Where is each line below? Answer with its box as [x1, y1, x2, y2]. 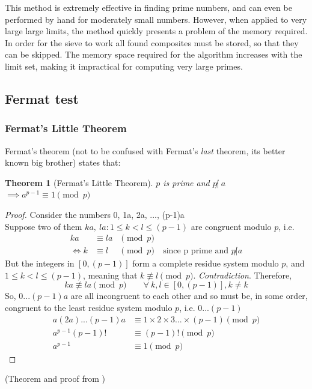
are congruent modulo [191, 220, 272, 232]
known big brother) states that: [5, 156, 121, 169]
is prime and [163, 176, 210, 188]
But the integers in [5, 257, 75, 270]
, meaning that [83, 268, 138, 281]
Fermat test [5, 89, 79, 107]
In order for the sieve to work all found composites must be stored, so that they [5, 36, 299, 49]
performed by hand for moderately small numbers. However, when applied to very [5, 13, 307, 25]
